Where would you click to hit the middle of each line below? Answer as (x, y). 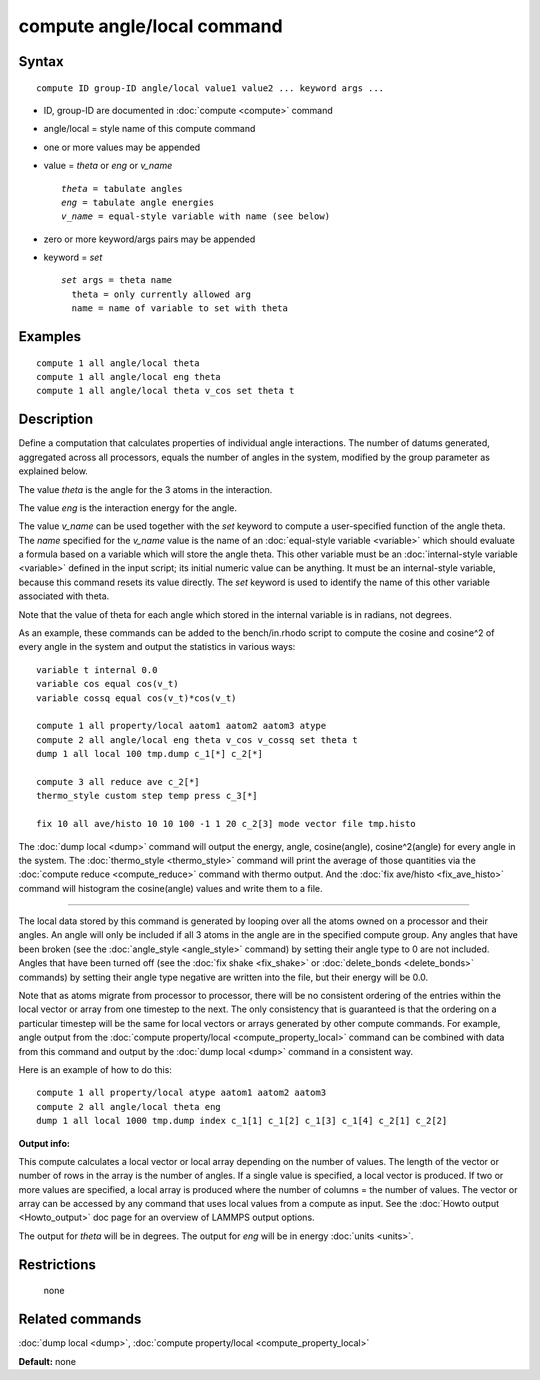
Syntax (41, 61)
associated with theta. (64, 596)
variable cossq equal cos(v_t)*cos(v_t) (136, 698)
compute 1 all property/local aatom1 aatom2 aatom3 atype (181, 726)
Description (56, 419)
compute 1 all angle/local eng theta (129, 377)
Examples (50, 336)
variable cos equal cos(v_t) (107, 684)
